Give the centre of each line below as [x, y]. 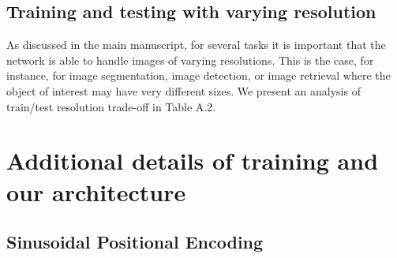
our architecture [96, 191]
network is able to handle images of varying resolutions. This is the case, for [190, 60]
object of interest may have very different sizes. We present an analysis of [184, 90]
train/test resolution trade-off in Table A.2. [111, 106]
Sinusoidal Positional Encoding [135, 242]
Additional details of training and [193, 161]
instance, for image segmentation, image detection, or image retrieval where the [198, 75]
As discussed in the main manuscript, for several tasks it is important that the [196, 45]
